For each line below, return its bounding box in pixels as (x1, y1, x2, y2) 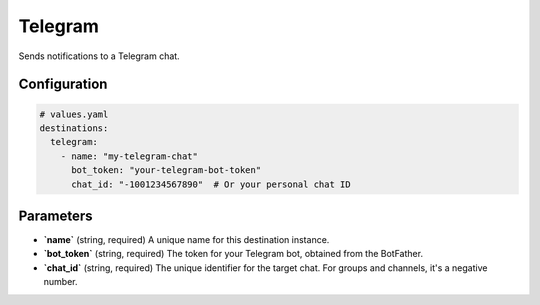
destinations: (39, 122, 109, 134)
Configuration (18, 76, 108, 93)
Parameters (18, 207, 93, 224)
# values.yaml (39, 108, 109, 120)
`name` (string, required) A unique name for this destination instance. (43, 234, 330, 245)
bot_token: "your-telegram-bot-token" (71, 165, 262, 176)
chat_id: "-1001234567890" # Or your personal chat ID (71, 178, 351, 190)
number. (43, 276, 78, 288)
